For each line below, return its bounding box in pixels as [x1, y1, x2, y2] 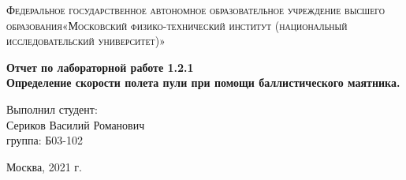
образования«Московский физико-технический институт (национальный [6, 17, 348, 33]
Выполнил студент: [6, 100, 98, 117]
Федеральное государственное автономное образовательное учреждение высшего [6, 2, 386, 17]
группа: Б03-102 [6, 132, 84, 148]
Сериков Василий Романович [6, 116, 145, 133]
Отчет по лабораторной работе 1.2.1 [6, 58, 194, 75]
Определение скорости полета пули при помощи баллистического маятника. [6, 74, 400, 91]
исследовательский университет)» [6, 32, 166, 49]
